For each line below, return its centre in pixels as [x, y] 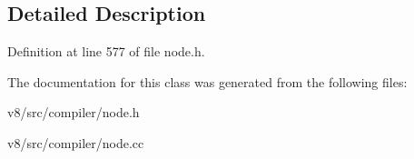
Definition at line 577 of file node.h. [106, 51]
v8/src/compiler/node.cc [76, 142]
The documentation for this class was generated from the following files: [207, 81]
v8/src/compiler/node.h [74, 112]
